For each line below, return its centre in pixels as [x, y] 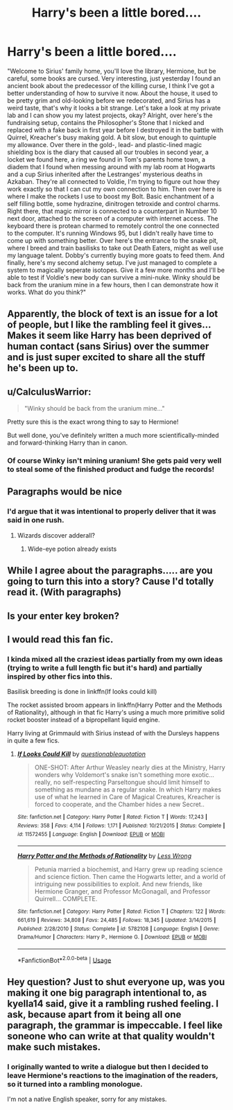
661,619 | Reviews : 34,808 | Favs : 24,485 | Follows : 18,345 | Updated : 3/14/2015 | [116, 920]
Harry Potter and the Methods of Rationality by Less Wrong [104, 856]
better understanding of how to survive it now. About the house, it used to [113, 93]
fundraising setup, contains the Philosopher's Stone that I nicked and [106, 122]
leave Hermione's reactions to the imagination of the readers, [113, 1075]
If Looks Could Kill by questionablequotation [81, 754]
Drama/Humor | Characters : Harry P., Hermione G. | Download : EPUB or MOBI [112, 937]
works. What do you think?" [47, 292]
